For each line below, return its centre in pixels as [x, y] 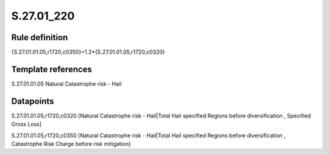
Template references [52, 69]
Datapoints [33, 101]
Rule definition [40, 37]
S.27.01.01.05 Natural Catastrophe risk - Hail [66, 84]
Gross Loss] [27, 124]
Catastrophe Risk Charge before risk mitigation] [71, 144]
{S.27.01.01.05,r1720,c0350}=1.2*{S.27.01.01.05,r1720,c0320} [88, 52]
